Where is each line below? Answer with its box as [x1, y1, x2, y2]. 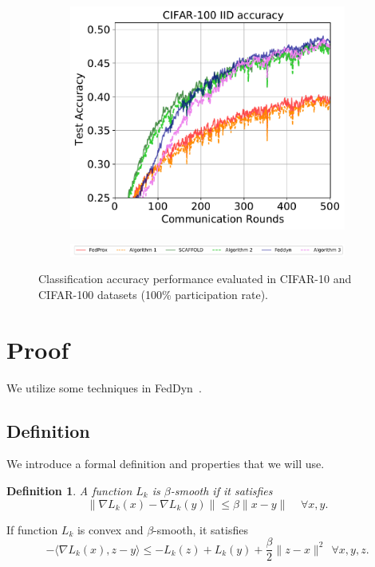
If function [6, 521, 58, 537]
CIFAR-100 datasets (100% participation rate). [38, 285, 269, 302]
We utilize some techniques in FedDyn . [6, 379, 202, 396]
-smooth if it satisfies [170, 482, 273, 499]
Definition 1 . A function [6, 482, 132, 499]
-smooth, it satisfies [153, 521, 248, 537]
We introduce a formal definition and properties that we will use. [6, 455, 325, 472]
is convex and [77, 521, 144, 537]
